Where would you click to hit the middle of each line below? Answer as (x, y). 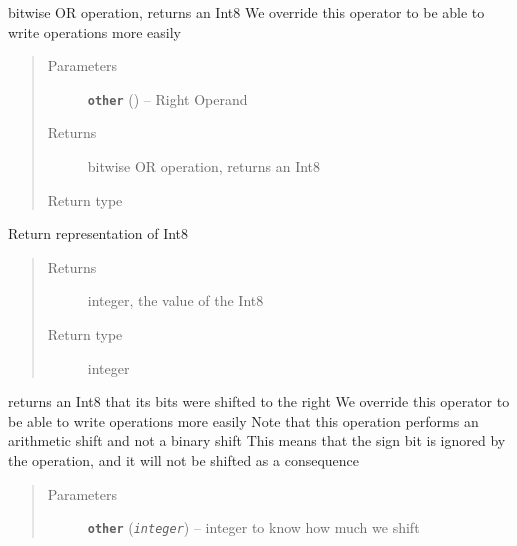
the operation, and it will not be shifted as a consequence (184, 459)
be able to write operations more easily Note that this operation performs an (243, 420)
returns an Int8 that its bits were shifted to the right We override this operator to (259, 401)
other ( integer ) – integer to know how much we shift (253, 527)
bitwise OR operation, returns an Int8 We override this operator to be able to (246, 12)
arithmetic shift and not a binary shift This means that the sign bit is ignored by (257, 440)
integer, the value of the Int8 (175, 300)
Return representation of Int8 (98, 233)
